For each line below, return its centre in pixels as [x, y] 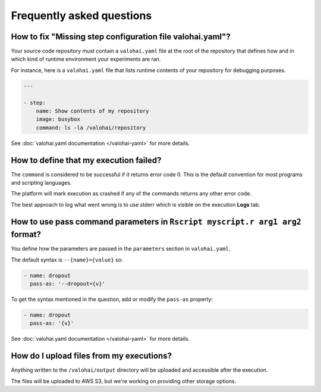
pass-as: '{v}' [52, 323]
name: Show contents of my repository [92, 111]
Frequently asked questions [81, 15]
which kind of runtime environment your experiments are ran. [86, 59]
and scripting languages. [41, 183]
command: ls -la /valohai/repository [91, 127]
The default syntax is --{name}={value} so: [67, 260]
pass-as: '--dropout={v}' [67, 284]
